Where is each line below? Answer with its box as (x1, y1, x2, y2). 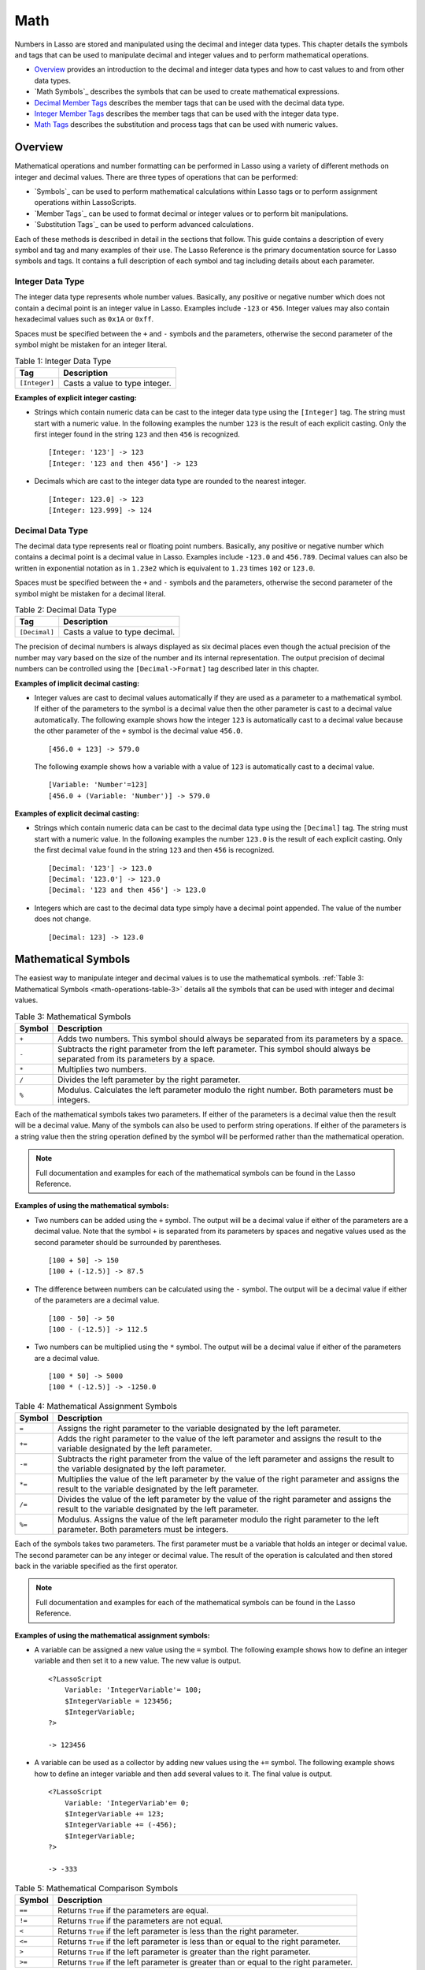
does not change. (34, 914, 91, 924)
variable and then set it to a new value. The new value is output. (34, 1656, 242, 1666)
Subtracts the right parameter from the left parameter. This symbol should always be (57, 1044, 371, 1055)
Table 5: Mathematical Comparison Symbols (14, 1883, 179, 1894)
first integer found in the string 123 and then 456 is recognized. (34, 429, 240, 439)
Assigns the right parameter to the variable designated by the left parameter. (57, 1423, 342, 1434)
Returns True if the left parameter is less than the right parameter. (57, 1925, 299, 1936)
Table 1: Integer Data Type (14, 355, 112, 366)
